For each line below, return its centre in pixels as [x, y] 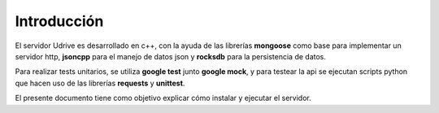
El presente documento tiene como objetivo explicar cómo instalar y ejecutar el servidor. [163, 98]
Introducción [59, 21]
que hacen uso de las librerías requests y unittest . [100, 83]
